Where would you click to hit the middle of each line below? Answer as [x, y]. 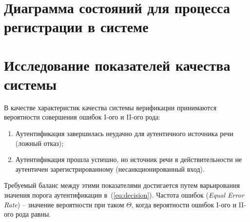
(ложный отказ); [39, 143]
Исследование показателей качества [117, 65]
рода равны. [33, 214]
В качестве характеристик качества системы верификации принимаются [110, 107]
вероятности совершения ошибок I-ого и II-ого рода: [82, 117]
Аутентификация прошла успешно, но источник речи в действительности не [129, 159]
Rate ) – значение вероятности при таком [64, 204]
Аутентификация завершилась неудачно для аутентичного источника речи [124, 133]
